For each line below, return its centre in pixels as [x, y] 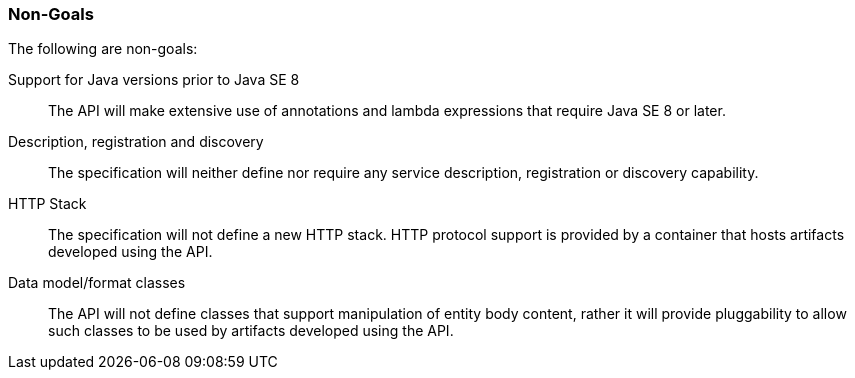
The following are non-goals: [103, 49]
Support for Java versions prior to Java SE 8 [154, 80]
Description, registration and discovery [136, 142]
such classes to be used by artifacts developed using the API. [251, 331]
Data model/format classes [97, 283]
